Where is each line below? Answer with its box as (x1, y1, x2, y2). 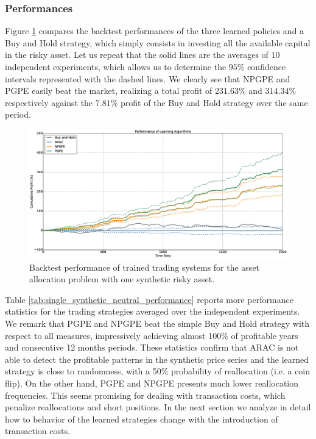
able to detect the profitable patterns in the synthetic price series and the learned (5, 352, 309, 365)
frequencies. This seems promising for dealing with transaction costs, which (5, 388, 286, 401)
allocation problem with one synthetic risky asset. (29, 273, 215, 285)
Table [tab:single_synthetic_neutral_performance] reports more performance (5, 293, 293, 305)
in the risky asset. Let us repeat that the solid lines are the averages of (5, 48, 269, 61)
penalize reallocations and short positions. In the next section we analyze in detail (5, 401, 311, 413)
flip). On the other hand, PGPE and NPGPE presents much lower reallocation (5, 376, 299, 389)
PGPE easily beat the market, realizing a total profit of (5, 84, 212, 97)
